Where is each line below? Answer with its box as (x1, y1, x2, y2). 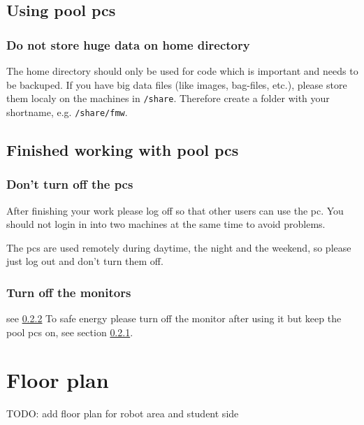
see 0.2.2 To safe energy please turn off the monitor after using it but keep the (6, 311, 342, 326)
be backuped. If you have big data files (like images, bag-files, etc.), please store (6, 77, 347, 92)
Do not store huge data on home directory (6, 36, 250, 53)
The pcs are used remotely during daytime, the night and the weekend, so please (6, 240, 351, 254)
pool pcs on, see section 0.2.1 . (6, 324, 133, 339)
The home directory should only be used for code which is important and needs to (6, 64, 358, 78)
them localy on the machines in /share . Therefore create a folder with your (6, 91, 330, 106)
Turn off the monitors (6, 283, 131, 301)
